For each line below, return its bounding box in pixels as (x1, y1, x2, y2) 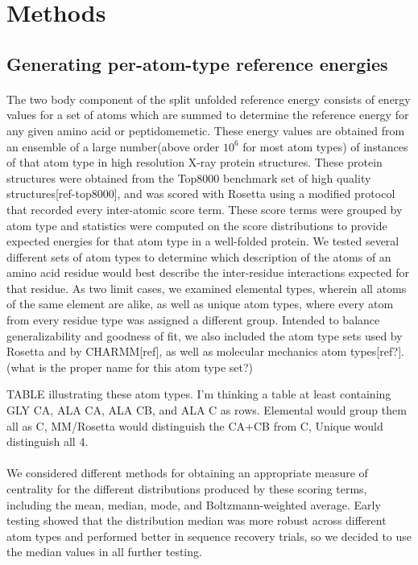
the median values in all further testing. (6, 543, 202, 560)
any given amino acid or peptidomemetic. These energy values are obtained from (6, 122, 405, 138)
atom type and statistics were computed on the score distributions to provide (6, 217, 387, 233)
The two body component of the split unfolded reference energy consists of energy (6, 90, 411, 107)
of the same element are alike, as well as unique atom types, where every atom (6, 295, 394, 312)
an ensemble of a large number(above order (6, 138, 220, 155)
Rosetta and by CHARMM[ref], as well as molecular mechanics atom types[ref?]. (6, 343, 404, 360)
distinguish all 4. (6, 433, 89, 450)
